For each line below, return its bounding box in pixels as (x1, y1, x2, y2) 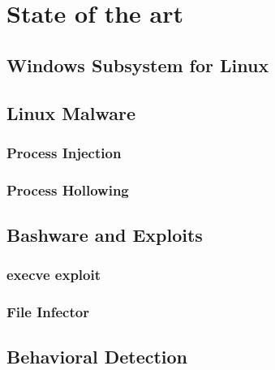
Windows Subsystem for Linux (6, 52, 269, 77)
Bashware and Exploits (6, 222, 203, 247)
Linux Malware (6, 100, 136, 125)
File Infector (6, 302, 89, 322)
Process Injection (6, 142, 122, 162)
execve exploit (6, 265, 101, 285)
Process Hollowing (6, 179, 129, 200)
